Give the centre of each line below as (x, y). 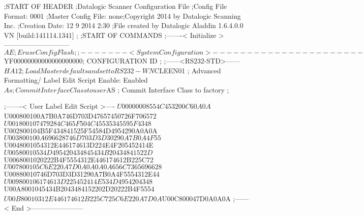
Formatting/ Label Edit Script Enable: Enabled (76, 80)
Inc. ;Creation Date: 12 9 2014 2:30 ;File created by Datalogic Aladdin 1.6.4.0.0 (124, 25)
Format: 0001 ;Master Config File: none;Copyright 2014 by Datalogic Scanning (122, 15)
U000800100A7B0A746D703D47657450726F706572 (80, 115)
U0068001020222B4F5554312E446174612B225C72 (79, 159)
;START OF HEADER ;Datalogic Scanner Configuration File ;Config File (115, 6)
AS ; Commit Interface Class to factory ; (168, 89)
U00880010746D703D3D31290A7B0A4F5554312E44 (82, 174)
